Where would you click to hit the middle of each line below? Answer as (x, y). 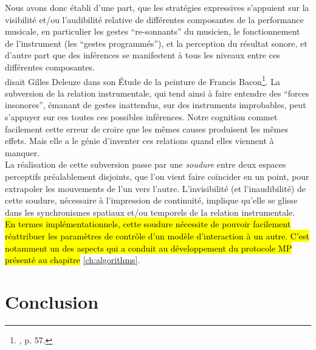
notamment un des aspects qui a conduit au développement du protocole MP (149, 248)
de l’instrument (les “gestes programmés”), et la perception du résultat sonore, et (156, 43)
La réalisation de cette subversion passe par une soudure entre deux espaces (146, 164)
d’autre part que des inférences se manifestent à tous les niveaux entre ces (143, 55)
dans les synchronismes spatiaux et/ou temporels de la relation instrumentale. (150, 212)
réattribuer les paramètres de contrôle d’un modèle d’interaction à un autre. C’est (157, 235)
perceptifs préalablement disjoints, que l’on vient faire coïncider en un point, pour (157, 176)
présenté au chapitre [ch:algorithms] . (73, 260)
